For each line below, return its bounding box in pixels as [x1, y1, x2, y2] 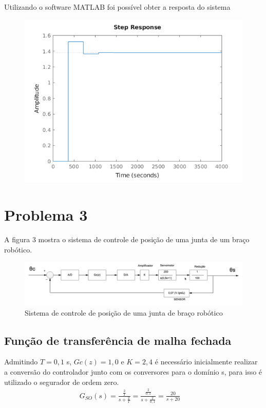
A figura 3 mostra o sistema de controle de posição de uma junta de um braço [4, 234, 250, 245]
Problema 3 [4, 204, 88, 225]
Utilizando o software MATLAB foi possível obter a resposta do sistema [4, 2, 231, 12]
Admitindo [4, 356, 38, 367]
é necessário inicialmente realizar [155, 356, 258, 367]
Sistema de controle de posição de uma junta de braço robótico [25, 307, 223, 318]
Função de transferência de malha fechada [4, 332, 232, 348]
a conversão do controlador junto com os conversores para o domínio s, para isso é [4, 366, 262, 377]
